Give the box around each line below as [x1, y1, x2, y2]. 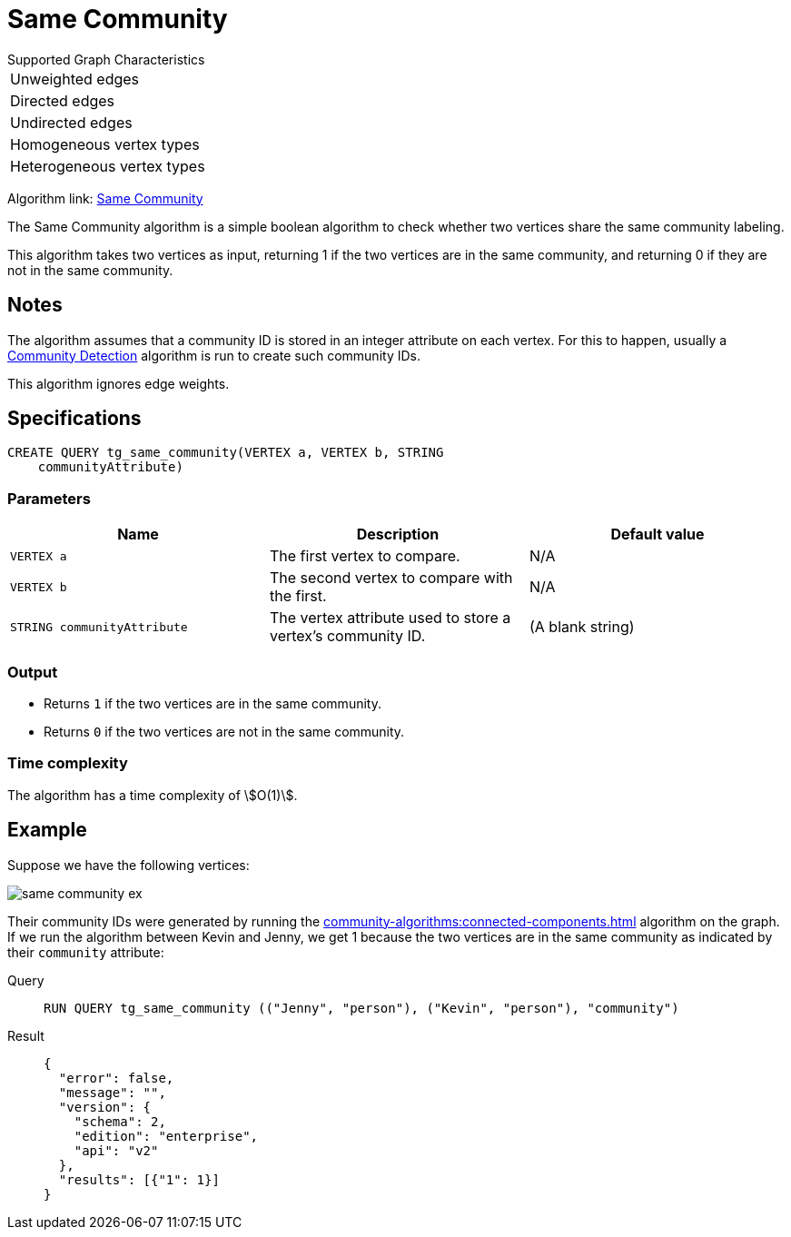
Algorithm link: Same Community [7, 190, 203, 206]
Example [7, 818, 87, 842]
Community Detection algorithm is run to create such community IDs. [7, 347, 420, 363]
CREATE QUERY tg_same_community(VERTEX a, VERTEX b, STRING [7, 445, 444, 460]
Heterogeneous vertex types [10, 156, 205, 175]
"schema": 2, [74, 1113, 166, 1129]
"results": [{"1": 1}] [58, 1172, 220, 1187]
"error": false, [58, 1070, 174, 1085]
